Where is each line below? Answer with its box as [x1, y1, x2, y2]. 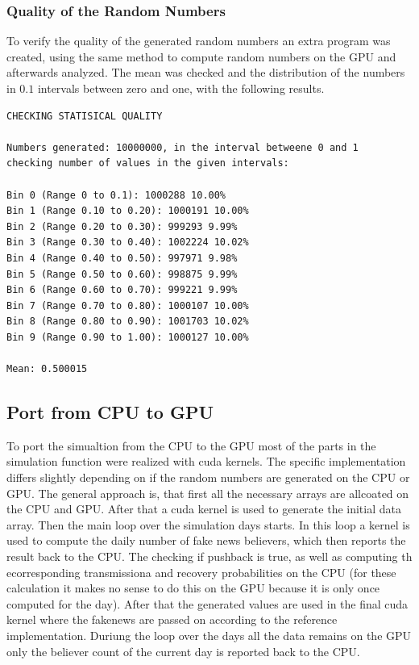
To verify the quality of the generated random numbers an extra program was [6, 32, 391, 49]
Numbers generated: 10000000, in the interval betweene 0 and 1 [6, 141, 359, 153]
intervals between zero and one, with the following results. [37, 80, 325, 96]
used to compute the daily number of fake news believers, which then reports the [6, 532, 406, 549]
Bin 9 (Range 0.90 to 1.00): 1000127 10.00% [6, 331, 249, 343]
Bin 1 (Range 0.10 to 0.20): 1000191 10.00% [6, 205, 249, 217]
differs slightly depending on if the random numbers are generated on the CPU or [6, 469, 410, 486]
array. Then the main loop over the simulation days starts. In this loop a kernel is [6, 516, 410, 533]
